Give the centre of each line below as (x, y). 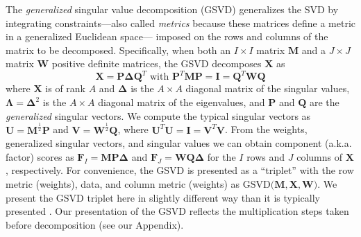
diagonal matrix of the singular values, (268, 88)
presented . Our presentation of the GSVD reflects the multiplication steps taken (177, 211)
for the (221, 156)
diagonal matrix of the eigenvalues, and (182, 102)
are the (324, 102)
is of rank (65, 88)
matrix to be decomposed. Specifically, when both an (118, 50)
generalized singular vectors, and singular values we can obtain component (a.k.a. (179, 143)
